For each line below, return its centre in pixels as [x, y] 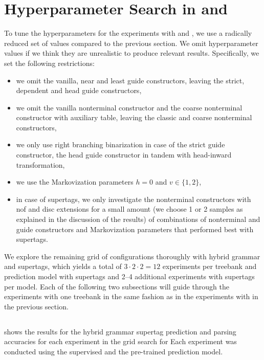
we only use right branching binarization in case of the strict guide [120, 144]
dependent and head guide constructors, [79, 90]
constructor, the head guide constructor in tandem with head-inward [124, 155]
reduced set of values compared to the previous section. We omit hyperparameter [131, 43]
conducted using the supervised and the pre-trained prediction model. [114, 351]
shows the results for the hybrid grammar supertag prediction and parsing [120, 331]
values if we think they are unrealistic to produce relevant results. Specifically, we [132, 53]
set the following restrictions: [49, 63]
